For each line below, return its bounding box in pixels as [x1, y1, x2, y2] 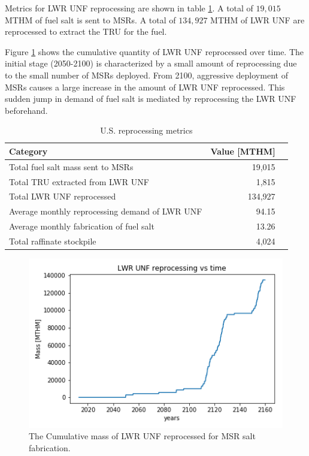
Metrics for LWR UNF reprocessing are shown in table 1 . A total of [5, 2, 253, 14]
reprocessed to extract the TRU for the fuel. [5, 25, 167, 38]
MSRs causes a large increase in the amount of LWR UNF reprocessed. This [5, 80, 285, 93]
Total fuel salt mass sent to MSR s [9, 160, 134, 173]
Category [9, 144, 48, 157]
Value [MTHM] [210, 144, 275, 157]
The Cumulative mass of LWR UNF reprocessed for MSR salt [29, 430, 256, 442]
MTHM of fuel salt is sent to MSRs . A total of [5, 13, 176, 26]
